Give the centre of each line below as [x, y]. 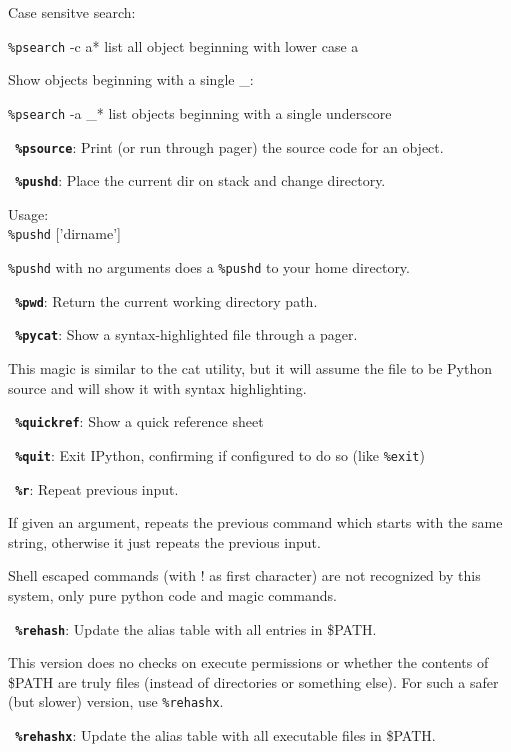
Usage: [28, 213]
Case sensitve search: [72, 12]
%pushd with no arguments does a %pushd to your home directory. [209, 267]
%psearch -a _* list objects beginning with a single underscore [200, 112]
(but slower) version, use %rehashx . [116, 701]
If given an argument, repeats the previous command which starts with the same [255, 522]
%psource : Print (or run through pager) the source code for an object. [229, 146]
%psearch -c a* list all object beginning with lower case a [183, 45]
